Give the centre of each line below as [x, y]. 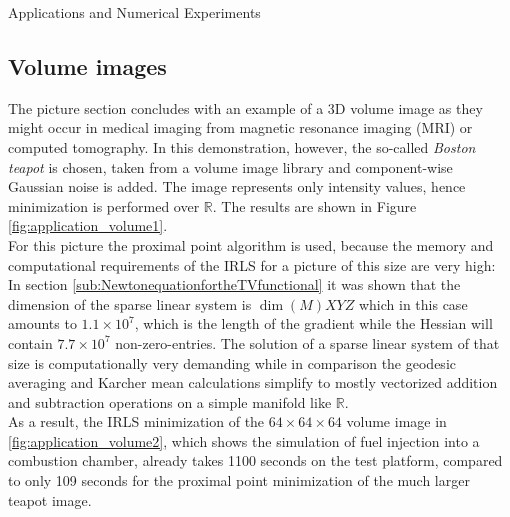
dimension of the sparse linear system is [130, 303]
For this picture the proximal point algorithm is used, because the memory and [251, 244]
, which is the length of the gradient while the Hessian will [313, 323]
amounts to [42, 323]
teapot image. [50, 499]
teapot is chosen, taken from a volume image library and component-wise [230, 166]
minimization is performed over [104, 205]
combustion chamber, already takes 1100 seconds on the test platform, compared [255, 460]
